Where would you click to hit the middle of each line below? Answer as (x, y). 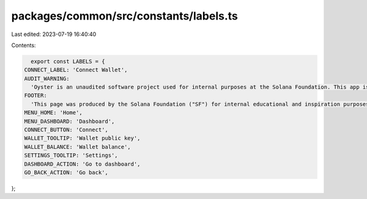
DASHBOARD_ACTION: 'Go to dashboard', (82, 164)
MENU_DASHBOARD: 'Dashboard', (69, 121)
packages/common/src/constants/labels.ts (125, 16)
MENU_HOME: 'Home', (53, 113)
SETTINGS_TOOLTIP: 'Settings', (71, 155)
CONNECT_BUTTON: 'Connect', (66, 130)
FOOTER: (35, 96)
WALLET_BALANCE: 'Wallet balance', (77, 147)
